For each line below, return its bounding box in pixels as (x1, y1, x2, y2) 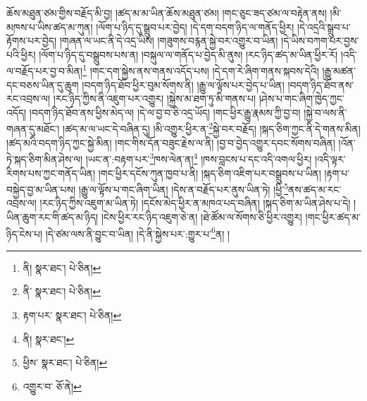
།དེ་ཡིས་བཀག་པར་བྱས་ (281, 33, 359, 48)
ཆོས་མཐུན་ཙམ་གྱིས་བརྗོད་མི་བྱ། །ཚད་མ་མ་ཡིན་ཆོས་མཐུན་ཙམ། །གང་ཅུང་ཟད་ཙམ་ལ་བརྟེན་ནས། (6, 6, 327, 20)
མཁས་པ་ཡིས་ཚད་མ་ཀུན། (6, 19, 93, 34)
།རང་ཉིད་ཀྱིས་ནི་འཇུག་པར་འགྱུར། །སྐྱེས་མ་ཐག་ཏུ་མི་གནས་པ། (53, 91, 256, 106)
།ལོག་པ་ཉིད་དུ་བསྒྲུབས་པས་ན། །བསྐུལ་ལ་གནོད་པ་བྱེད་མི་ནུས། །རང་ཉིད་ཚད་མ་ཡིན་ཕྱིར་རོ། (39, 47, 338, 61)
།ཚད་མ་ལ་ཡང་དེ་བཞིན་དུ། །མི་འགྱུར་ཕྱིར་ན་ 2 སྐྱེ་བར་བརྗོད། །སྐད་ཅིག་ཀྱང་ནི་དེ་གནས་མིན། (63, 119, 361, 136)
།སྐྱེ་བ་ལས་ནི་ (304, 104, 347, 119)
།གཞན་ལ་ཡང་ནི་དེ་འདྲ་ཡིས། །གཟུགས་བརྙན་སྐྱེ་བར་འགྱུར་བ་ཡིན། (59, 33, 278, 48)
